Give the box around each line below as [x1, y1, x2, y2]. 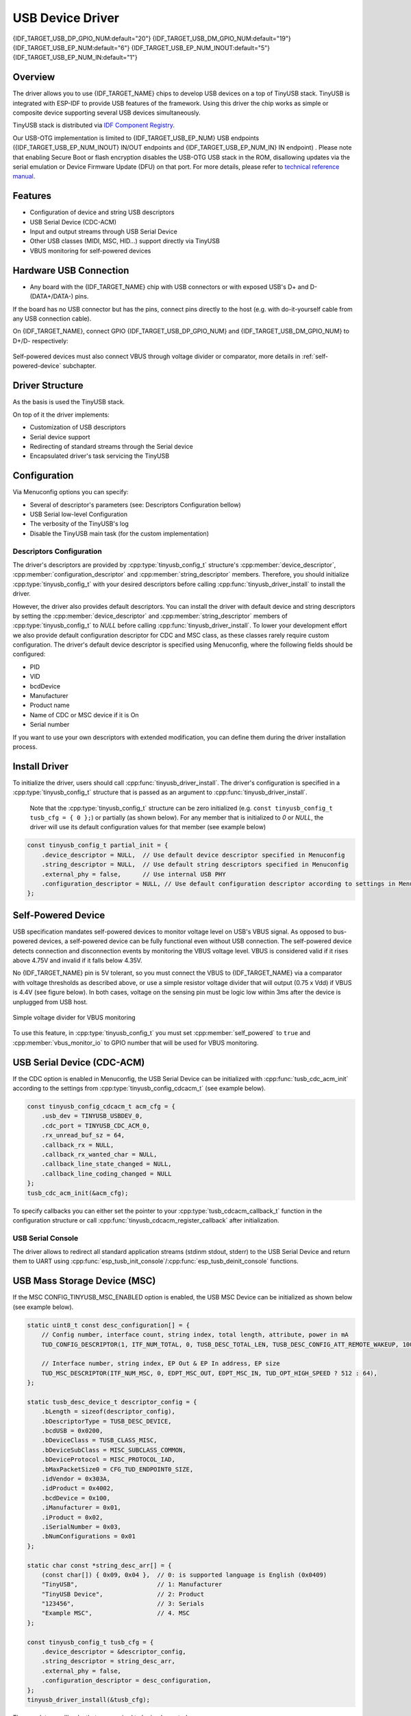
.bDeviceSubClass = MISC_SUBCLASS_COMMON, [41, 1446, 186, 1454]
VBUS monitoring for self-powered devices [29, 246, 151, 255]
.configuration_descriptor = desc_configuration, [41, 1677, 212, 1684]
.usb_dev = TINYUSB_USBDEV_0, [41, 1112, 143, 1120]
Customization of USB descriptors [29, 423, 126, 432]
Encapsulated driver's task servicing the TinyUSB [29, 452, 170, 460]
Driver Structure [12, 380, 84, 391]
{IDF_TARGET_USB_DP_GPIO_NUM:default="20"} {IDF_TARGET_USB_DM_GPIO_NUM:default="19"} [12, 34, 291, 43]
